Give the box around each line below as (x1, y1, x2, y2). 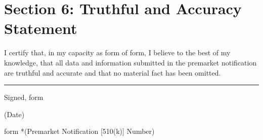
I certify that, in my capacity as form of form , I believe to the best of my (4, 47, 231, 58)
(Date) (4, 109, 25, 119)
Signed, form (4, 92, 43, 102)
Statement (4, 18, 77, 39)
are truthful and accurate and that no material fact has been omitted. (4, 67, 221, 78)
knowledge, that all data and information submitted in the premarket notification (4, 57, 257, 67)
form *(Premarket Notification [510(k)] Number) (4, 126, 155, 136)
